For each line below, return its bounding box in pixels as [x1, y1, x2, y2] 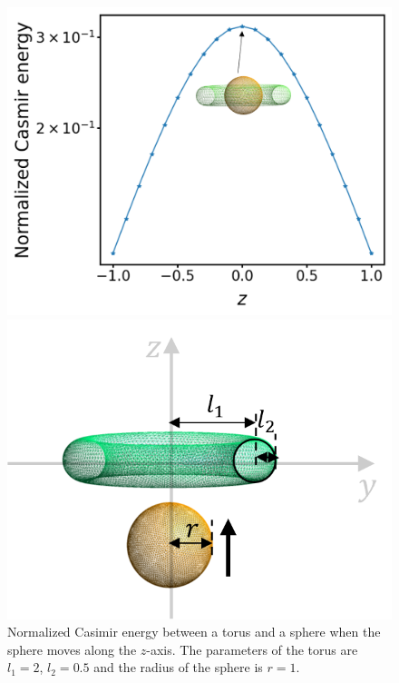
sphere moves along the [7, 639, 137, 658]
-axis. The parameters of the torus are [146, 639, 358, 658]
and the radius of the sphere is [93, 658, 263, 677]
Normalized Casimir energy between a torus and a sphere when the [7, 622, 381, 641]
